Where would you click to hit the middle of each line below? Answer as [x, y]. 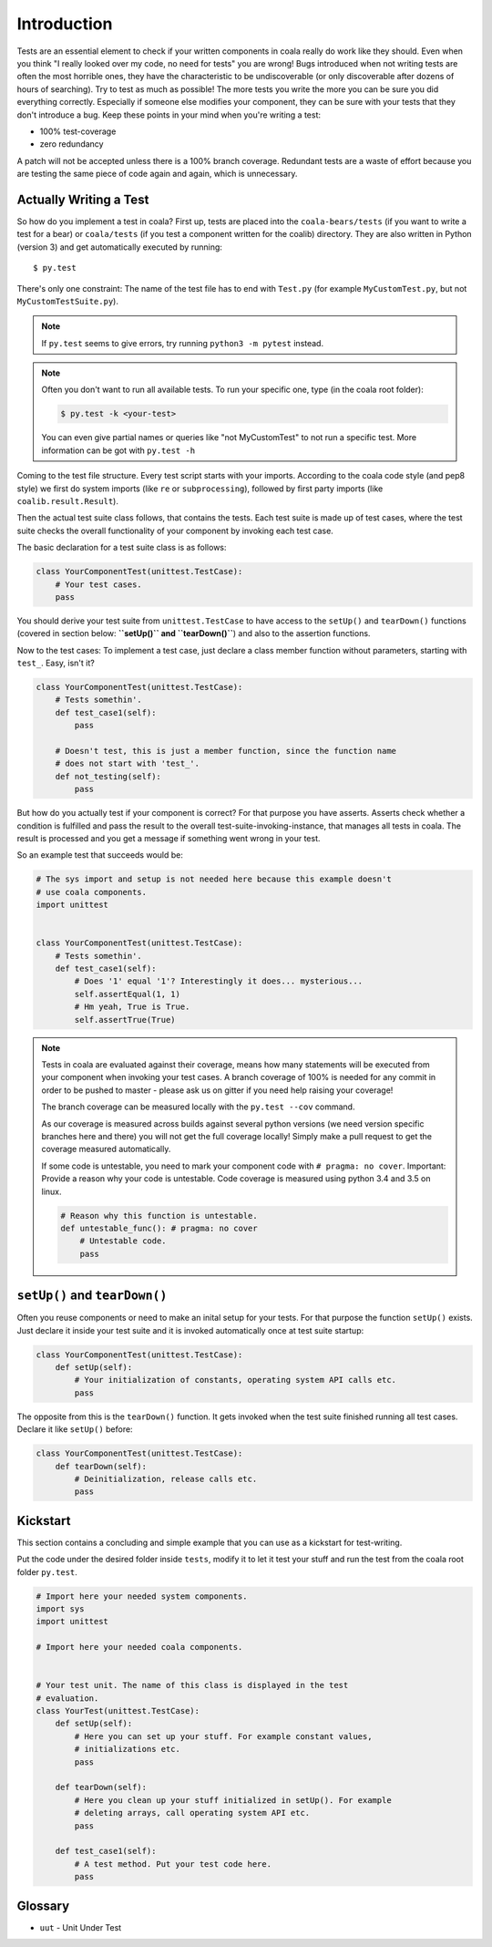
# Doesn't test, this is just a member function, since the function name [225, 751]
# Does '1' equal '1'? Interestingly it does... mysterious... [219, 981]
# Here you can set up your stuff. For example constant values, [223, 1736]
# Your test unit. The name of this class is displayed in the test [192, 1685]
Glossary [43, 1906]
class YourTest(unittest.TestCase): [118, 1711]
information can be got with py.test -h [118, 450]
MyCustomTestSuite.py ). [67, 301]
